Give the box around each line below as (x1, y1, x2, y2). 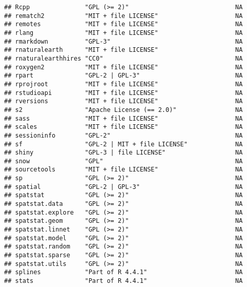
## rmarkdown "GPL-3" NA (4, 37, 243, 45)
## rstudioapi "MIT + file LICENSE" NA (4, 89, 243, 97)
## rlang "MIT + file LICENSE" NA (4, 29, 243, 36)
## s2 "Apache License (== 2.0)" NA (4, 106, 243, 113)
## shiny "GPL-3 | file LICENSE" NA (4, 149, 243, 157)
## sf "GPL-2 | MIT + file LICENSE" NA (4, 140, 243, 148)
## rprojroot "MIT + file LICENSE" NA (4, 80, 243, 88)
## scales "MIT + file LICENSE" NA (4, 123, 243, 131)
